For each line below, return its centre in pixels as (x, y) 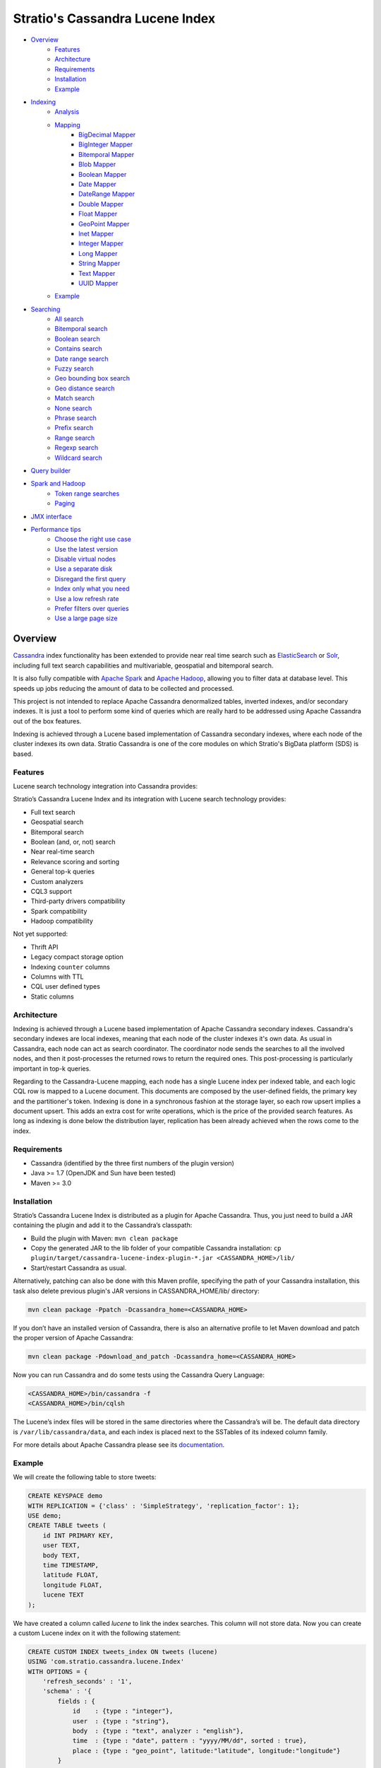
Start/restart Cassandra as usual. (79, 1268)
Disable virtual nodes (85, 559)
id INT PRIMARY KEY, (78, 1535)
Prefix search (74, 428)
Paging (65, 504)
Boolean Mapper (103, 174)
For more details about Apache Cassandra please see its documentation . (119, 1445)
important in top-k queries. (52, 1069)
